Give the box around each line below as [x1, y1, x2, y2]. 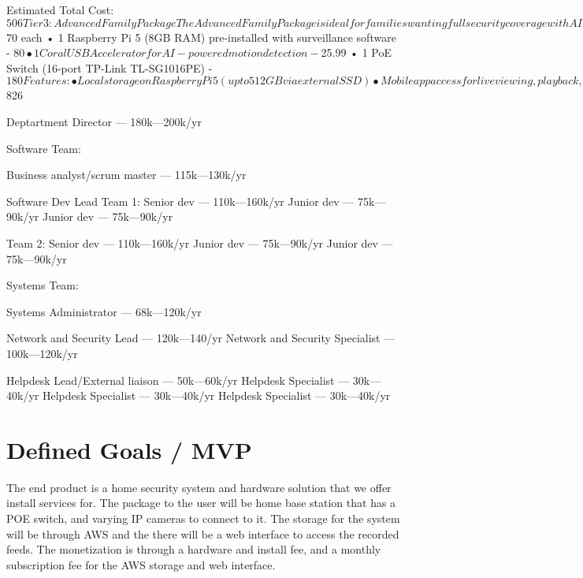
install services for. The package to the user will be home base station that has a [6, 494, 396, 511]
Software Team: [6, 140, 81, 156]
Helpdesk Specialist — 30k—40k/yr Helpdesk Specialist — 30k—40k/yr [42, 387, 391, 404]
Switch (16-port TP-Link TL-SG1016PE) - [6, 59, 213, 76]
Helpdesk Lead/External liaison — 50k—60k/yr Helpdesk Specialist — [6, 371, 350, 388]
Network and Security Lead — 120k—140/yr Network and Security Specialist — [6, 330, 395, 346]
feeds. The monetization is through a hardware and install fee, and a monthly [6, 541, 381, 557]
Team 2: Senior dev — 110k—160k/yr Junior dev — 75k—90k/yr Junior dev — [6, 234, 393, 251]
